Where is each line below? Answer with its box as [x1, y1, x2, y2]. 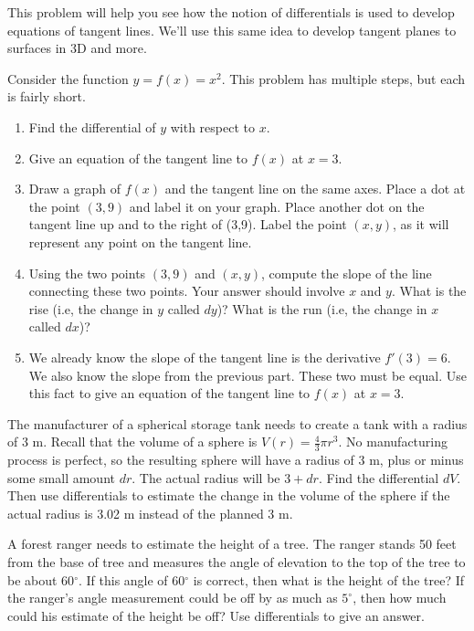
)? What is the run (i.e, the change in [216, 299, 427, 318]
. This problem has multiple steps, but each [221, 68, 466, 88]
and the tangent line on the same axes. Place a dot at [164, 179, 466, 198]
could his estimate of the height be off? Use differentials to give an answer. [7, 605, 425, 625]
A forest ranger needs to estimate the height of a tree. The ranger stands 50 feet [7, 534, 457, 553]
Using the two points [28, 263, 146, 282]
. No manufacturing [338, 432, 448, 451]
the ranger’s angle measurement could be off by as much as [7, 588, 338, 607]
